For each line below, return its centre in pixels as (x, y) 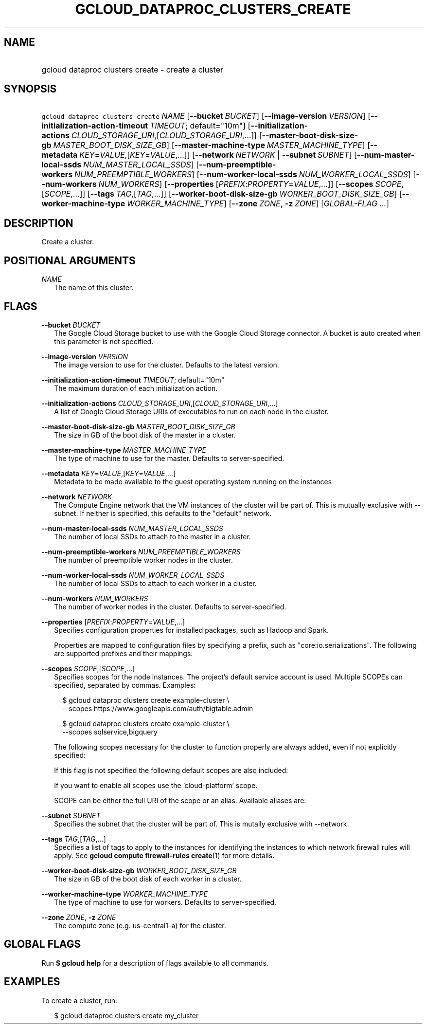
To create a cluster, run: (80, 1000)
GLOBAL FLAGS (43, 944)
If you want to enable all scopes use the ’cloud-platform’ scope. (156, 785)
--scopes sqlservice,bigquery (110, 732)
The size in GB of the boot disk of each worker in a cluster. (148, 879)
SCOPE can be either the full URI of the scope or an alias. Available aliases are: (180, 800)
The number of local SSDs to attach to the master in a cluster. (152, 536)
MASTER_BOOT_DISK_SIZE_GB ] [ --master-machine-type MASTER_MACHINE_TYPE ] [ (212, 145)
